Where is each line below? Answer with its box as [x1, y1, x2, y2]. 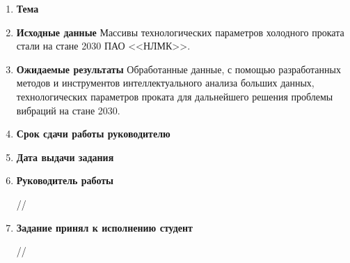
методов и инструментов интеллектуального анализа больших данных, [16, 75, 315, 90]
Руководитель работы [16, 173, 114, 188]
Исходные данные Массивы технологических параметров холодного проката [16, 24, 344, 39]
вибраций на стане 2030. [16, 103, 120, 117]
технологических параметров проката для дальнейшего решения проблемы [16, 89, 333, 103]
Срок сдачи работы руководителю [16, 126, 170, 141]
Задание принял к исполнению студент [16, 220, 193, 234]
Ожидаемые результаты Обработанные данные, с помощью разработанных [16, 61, 341, 76]
